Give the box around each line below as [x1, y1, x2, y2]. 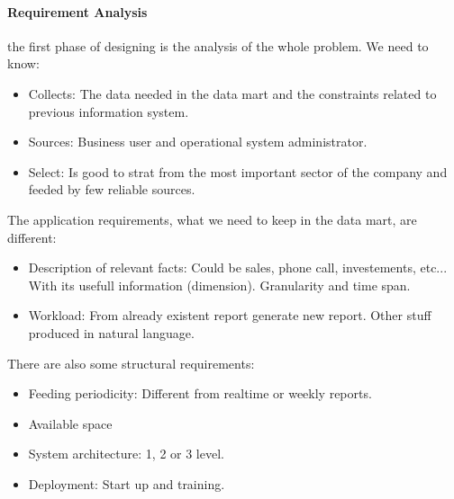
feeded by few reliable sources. [28, 180, 195, 199]
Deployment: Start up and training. [28, 474, 225, 493]
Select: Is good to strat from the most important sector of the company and [28, 162, 448, 181]
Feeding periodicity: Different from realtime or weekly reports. [28, 384, 372, 403]
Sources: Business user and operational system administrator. [28, 132, 368, 151]
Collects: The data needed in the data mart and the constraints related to [28, 84, 437, 102]
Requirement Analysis [7, 2, 148, 21]
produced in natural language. [28, 323, 195, 342]
